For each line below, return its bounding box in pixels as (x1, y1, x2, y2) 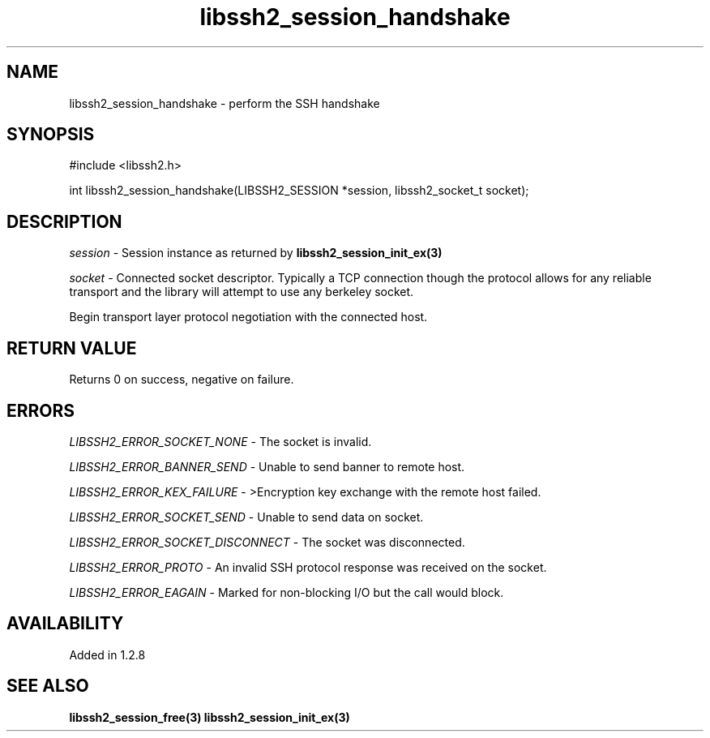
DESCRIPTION (6, 211, 122, 232)
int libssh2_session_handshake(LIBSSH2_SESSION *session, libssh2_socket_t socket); (69, 183, 529, 198)
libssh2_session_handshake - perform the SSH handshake (69, 96, 380, 110)
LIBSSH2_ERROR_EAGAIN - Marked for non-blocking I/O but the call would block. (69, 585, 504, 599)
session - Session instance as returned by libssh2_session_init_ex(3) (69, 246, 443, 260)
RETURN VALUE (6, 337, 137, 358)
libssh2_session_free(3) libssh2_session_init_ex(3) (69, 710, 350, 724)
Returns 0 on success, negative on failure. (69, 372, 294, 387)
